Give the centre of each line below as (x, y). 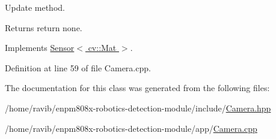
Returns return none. (44, 27)
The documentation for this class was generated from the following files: (137, 88)
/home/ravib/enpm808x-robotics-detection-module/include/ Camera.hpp (138, 108)
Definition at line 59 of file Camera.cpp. (78, 67)
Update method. (35, 7)
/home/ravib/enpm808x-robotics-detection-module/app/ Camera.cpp (131, 128)
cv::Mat (102, 48)
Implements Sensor (40, 48)
